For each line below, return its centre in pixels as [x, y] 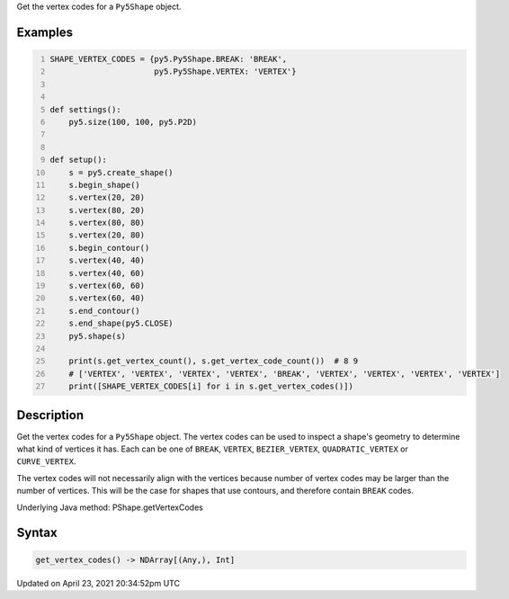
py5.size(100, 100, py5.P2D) [133, 122]
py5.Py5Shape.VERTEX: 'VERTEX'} [225, 72]
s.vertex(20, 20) [107, 197]
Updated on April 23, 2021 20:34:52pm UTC [98, 583]
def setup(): [79, 160]
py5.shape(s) [97, 336]
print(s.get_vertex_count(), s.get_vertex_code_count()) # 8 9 [214, 361]
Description [50, 415]
